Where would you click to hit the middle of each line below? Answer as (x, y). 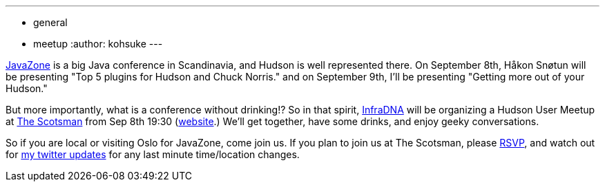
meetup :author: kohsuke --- (98, 44)
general (50, 22)
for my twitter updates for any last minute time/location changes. (153, 154)
